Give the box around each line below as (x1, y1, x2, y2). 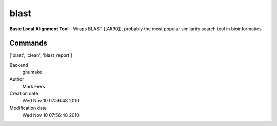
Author (9, 76, 24, 82)
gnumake (22, 69, 42, 75)
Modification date (9, 105, 47, 111)
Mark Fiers (22, 83, 46, 90)
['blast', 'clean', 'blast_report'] (9, 52, 73, 58)
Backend (9, 61, 28, 68)
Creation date (9, 90, 38, 97)
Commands (9, 39, 48, 48)
